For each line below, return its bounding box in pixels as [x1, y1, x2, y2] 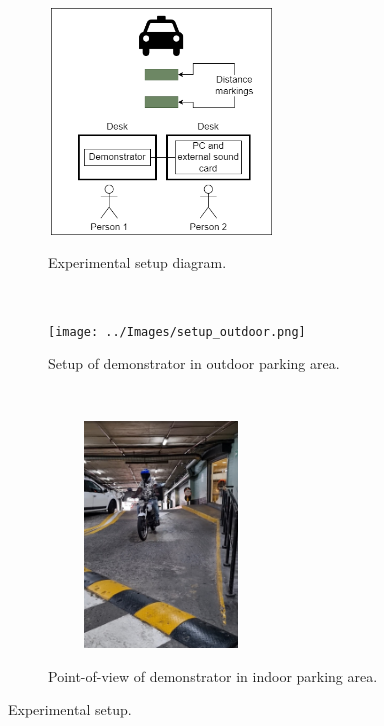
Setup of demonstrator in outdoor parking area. [48, 353, 340, 374]
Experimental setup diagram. [48, 252, 227, 273]
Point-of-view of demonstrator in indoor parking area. [48, 665, 378, 686]
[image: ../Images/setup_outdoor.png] [48, 324, 306, 339]
